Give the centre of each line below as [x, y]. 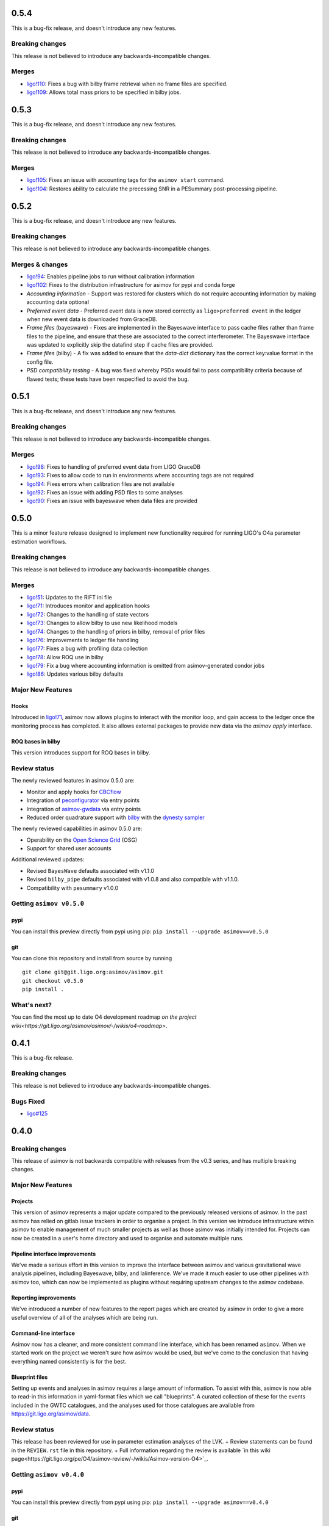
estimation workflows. [39, 541]
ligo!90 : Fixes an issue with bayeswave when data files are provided [112, 501]
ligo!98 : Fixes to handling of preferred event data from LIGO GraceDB [114, 466]
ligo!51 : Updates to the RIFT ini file [69, 597]
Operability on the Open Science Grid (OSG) [82, 840]
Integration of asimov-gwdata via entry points [84, 809]
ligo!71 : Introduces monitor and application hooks [88, 606]
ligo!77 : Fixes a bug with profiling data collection [87, 649]
